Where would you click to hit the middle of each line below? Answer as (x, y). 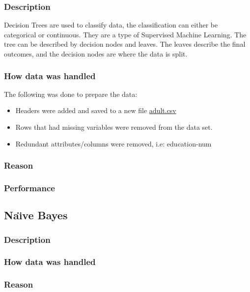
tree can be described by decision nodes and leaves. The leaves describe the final (125, 44)
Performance (29, 188)
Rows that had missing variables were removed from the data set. (114, 127)
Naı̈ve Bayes (36, 215)
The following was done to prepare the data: (71, 94)
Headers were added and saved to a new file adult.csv (96, 110)
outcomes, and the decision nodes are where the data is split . (96, 54)
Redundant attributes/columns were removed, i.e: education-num (113, 143)
